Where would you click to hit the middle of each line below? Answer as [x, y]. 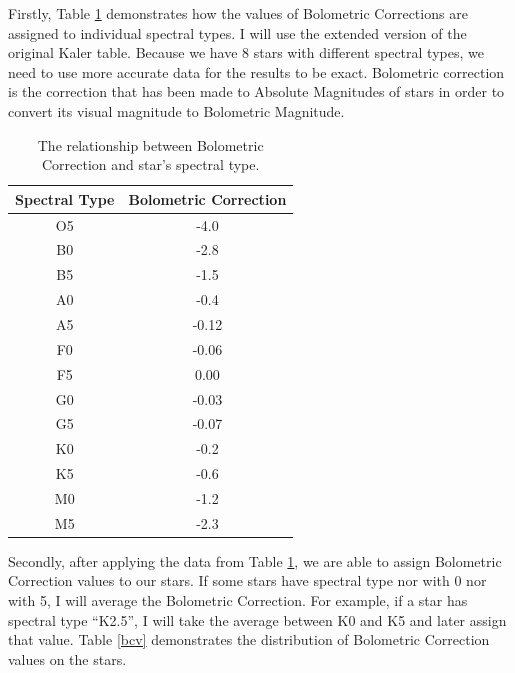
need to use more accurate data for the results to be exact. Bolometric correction [256, 71]
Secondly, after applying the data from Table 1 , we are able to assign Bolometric [255, 560]
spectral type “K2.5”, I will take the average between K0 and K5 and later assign [257, 619]
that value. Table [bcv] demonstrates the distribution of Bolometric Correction [249, 639]
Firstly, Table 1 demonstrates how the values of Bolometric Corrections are [238, 13]
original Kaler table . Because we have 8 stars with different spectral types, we [246, 52]
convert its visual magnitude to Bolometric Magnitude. [176, 110]
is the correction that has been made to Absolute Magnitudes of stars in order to [256, 91]
